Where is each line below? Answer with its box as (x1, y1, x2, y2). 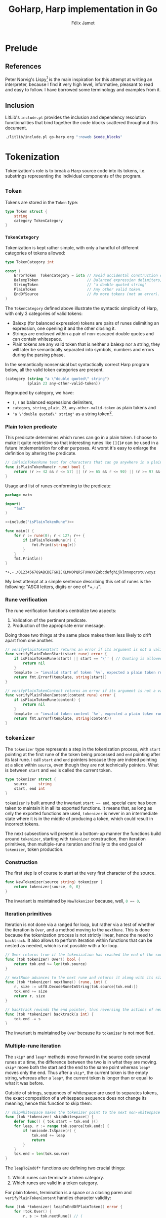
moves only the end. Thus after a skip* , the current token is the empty (5, 1069, 148, 1075)
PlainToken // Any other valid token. (14, 287, 142, 292)
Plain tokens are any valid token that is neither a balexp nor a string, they (12, 341, 161, 347)
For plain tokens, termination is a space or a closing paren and (5, 1190, 132, 1196)
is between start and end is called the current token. (5, 767, 112, 773)
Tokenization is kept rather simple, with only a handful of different (5, 244, 139, 250)
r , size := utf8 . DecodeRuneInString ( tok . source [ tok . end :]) (14, 985, 138, 990)
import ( (5, 501, 21, 506)
